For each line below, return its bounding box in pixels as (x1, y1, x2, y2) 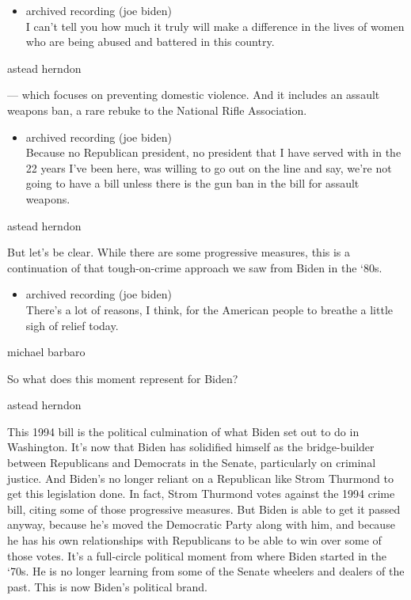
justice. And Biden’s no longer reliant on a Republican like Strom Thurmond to (7, 469, 394, 486)
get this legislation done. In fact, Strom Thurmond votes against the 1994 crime (7, 485, 395, 502)
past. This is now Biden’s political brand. (7, 578, 207, 594)
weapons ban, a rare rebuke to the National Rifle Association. (7, 101, 307, 118)
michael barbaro (7, 344, 86, 360)
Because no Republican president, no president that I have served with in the (25, 144, 401, 161)
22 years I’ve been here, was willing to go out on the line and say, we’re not (25, 159, 392, 176)
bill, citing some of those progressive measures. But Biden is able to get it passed (7, 500, 401, 517)
